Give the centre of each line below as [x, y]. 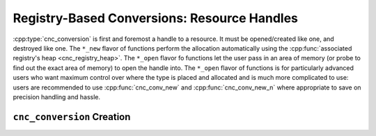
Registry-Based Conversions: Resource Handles [156, 18]
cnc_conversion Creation [72, 117]
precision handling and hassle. [57, 96]
